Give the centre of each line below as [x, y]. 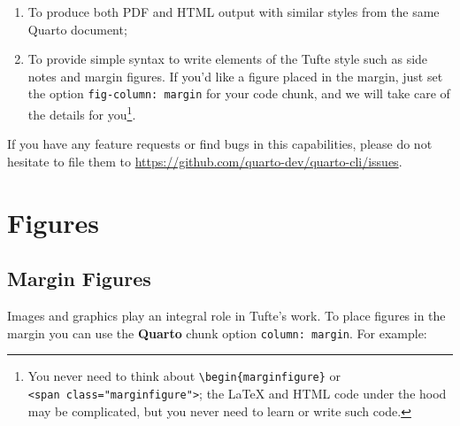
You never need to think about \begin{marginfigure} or [184, 376]
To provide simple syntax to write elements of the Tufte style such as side [228, 59]
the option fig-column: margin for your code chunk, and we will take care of [239, 93]
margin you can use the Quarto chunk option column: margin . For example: [217, 333]
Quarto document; [77, 29]
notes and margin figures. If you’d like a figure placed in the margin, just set [235, 76]
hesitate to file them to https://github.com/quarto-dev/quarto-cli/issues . [205, 161]
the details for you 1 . [82, 113]
